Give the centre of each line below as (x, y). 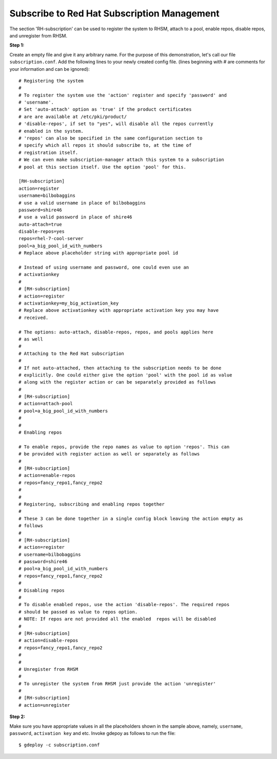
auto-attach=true (40, 224)
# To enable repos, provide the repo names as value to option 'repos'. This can (124, 447)
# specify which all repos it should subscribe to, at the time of (105, 145)
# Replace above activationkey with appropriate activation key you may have (119, 311)
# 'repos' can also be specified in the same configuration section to (111, 138)
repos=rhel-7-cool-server (51, 239)
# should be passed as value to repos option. (78, 612)
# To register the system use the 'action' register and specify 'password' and (123, 95)
